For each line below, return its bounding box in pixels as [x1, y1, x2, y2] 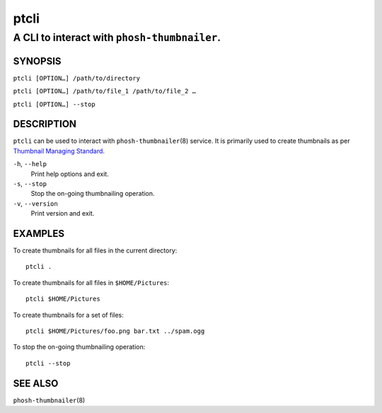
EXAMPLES [13, 227, 65, 240]
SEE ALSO [13, 377, 59, 389]
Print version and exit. [30, 209, 95, 218]
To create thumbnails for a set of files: [13, 310, 124, 319]
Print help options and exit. [30, 170, 109, 178]
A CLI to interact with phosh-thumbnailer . [13, 31, 221, 44]
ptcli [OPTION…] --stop [13, 100, 95, 108]
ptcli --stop [25, 359, 71, 367]
